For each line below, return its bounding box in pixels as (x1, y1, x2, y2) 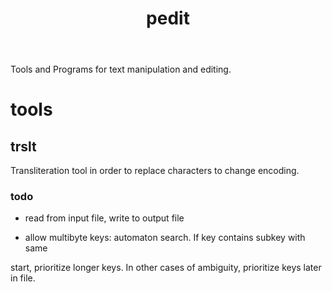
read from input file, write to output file (24, 212, 185, 224)
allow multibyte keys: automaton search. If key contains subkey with (24, 232, 306, 244)
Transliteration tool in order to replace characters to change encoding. (10, 165, 300, 177)
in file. (10, 272, 36, 284)
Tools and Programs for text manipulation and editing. (10, 63, 232, 76)
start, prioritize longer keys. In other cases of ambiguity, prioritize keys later (10, 262, 322, 274)
